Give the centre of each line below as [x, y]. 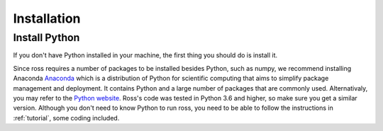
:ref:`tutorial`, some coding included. [66, 118]
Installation [47, 18]
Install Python [46, 38]
